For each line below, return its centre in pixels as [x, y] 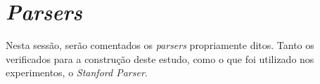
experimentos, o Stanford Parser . [77, 72]
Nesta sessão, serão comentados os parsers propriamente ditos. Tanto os [160, 45]
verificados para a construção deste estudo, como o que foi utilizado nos [160, 58]
